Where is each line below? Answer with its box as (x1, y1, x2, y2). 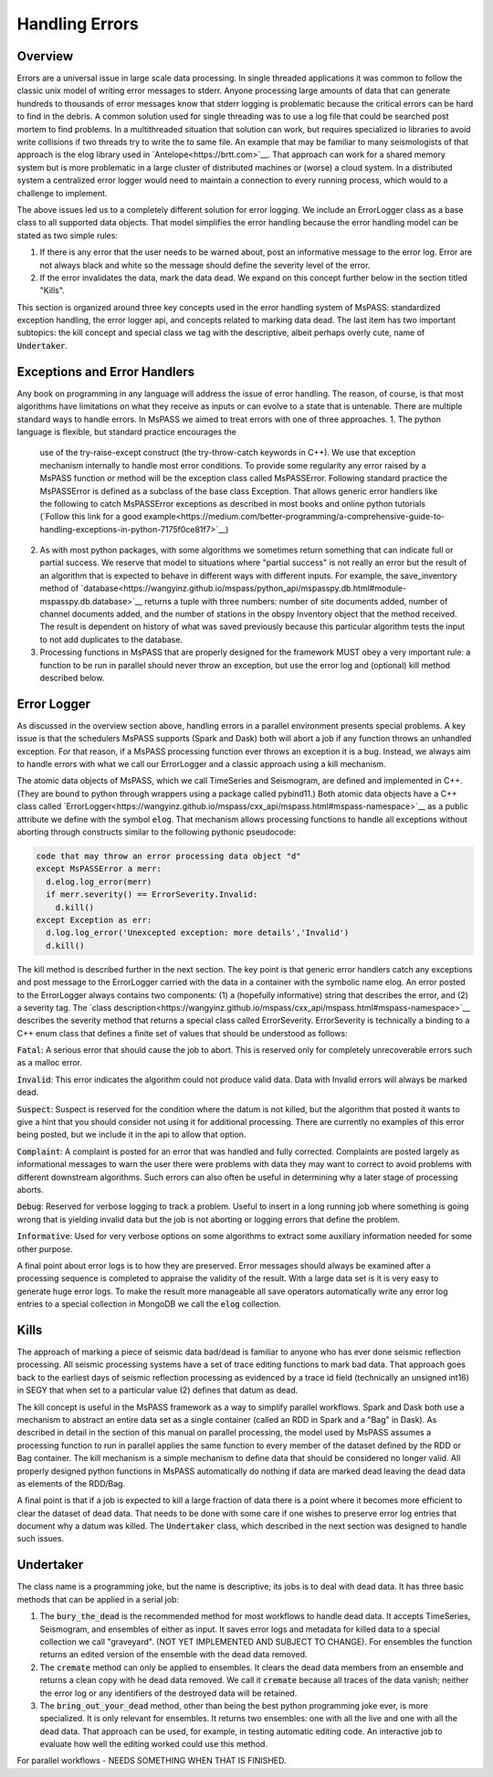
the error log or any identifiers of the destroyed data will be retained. (39, 1688, 298, 1698)
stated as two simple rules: (16, 229, 119, 241)
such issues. (16, 1533, 64, 1544)
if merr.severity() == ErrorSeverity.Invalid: (46, 889, 258, 899)
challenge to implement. (16, 187, 108, 198)
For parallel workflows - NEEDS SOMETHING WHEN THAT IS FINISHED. (16, 1755, 287, 1766)
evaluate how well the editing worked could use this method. (39, 1739, 268, 1750)
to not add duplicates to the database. (39, 634, 183, 645)
